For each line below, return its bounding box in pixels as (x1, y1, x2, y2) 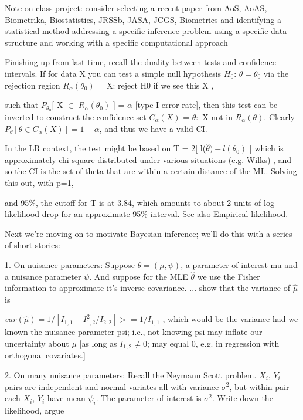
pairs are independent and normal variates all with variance (5, 380, 219, 392)
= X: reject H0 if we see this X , (97, 79, 214, 91)
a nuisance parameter (5, 270, 81, 282)
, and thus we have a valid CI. (99, 122, 207, 134)
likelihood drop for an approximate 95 (5, 208, 141, 220)
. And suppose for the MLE (89, 270, 188, 282)
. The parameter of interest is (96, 392, 202, 404)
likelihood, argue (5, 404, 64, 416)
